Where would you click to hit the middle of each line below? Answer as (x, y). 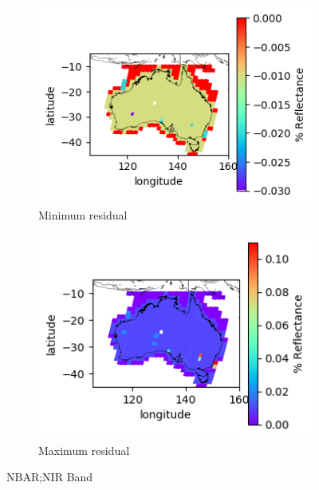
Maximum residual (84, 450)
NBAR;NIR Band (50, 477)
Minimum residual (83, 215)
